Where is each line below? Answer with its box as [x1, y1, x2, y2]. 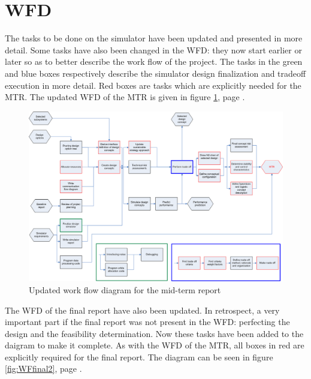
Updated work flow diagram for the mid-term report [29, 283, 221, 296]
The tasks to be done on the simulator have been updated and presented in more [5, 32, 303, 44]
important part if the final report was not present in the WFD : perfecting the [5, 315, 290, 328]
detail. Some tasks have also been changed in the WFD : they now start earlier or [5, 43, 302, 56]
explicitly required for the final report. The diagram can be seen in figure [5, 350, 273, 363]
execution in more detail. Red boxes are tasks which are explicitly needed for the [5, 79, 301, 91]
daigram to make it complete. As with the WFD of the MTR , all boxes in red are [5, 339, 304, 351]
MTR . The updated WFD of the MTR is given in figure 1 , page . [5, 91, 245, 103]
